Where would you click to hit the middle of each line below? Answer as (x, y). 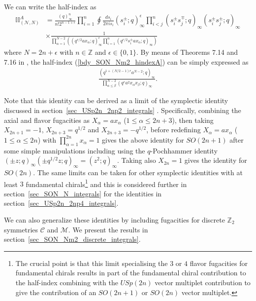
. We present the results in (108, 229)
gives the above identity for (143, 139)
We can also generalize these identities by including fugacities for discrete (114, 219)
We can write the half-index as (50, 6)
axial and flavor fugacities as (47, 120)
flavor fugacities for (219, 263)
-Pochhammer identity (184, 150)
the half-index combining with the (67, 282)
